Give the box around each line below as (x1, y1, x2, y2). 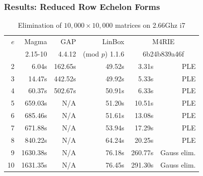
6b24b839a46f (143, 48, 184, 59)
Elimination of (18, 20, 62, 30)
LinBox (102, 36, 124, 47)
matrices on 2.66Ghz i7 (115, 20, 186, 30)
